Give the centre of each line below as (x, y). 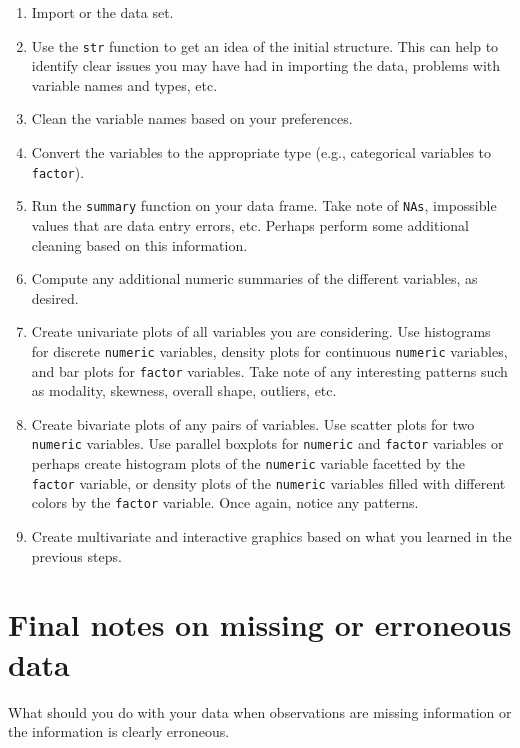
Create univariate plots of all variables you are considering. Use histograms (261, 331)
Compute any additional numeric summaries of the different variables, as (254, 278)
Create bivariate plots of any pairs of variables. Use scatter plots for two (253, 423)
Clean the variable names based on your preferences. (192, 118)
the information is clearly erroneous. (119, 731)
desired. (55, 297)
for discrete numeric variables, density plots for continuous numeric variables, (269, 350)
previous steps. (76, 555)
